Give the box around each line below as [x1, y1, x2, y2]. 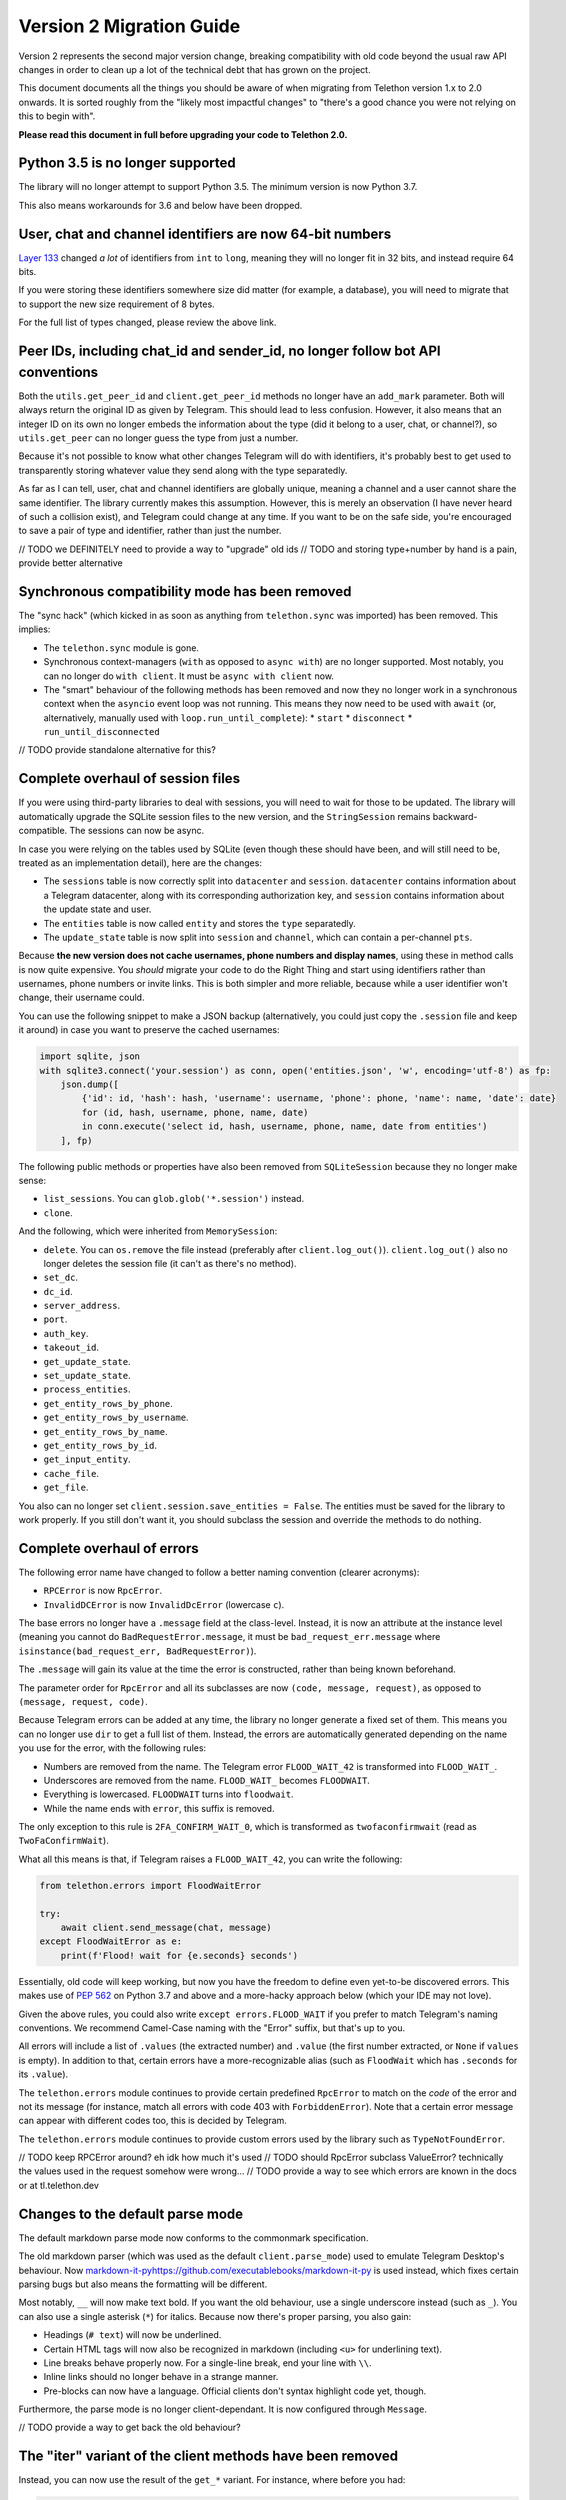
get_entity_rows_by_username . [43, 1411, 189, 1424]
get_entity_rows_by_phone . [43, 1397, 174, 1409]
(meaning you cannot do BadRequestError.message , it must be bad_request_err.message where [18, 1631, 441, 1643]
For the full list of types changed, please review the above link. [18, 316, 277, 329]
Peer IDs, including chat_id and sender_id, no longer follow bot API [18, 343, 441, 360]
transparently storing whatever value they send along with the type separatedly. [18, 464, 348, 476]
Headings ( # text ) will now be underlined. [43, 2329, 222, 2341]
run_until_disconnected [43, 726, 160, 738]
